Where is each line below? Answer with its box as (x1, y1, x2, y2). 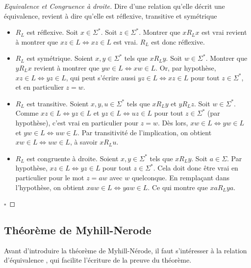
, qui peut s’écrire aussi (66, 72, 136, 82)
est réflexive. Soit (26, 27, 78, 37)
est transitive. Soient (26, 98, 89, 108)
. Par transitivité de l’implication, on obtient (77, 127, 212, 137)
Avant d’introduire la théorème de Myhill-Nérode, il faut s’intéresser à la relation (4, 245, 247, 255)
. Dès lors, (158, 117, 188, 127)
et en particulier (15, 82, 64, 92)
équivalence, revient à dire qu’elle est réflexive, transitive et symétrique (4, 10, 217, 21)
